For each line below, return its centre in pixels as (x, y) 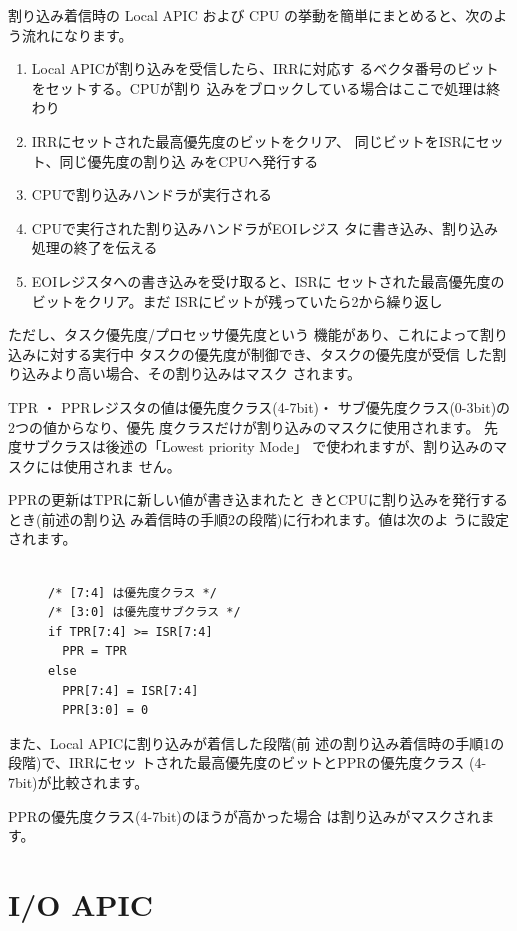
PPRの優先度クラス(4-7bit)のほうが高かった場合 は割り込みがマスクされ (244, 815)
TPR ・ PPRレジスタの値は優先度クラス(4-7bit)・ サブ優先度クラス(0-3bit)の (259, 406)
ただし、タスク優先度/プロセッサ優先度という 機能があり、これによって (244, 334)
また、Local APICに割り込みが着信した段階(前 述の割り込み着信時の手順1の (256, 742)
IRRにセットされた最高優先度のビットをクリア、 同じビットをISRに (253, 140)
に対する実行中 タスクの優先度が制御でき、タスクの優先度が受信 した (264, 353)
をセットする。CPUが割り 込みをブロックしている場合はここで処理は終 (266, 87)
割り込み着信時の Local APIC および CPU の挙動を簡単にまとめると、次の (251, 15)
